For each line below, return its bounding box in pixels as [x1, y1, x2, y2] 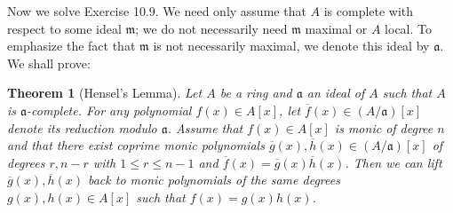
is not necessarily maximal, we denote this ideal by [153, 36, 430, 55]
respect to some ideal [7, 19, 122, 37]
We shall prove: [7, 53, 91, 72]
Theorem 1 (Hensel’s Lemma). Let [7, 83, 203, 102]
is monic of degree [334, 118, 433, 137]
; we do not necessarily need [135, 19, 288, 37]
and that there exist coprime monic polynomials [7, 136, 265, 154]
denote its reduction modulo [7, 118, 157, 137]
